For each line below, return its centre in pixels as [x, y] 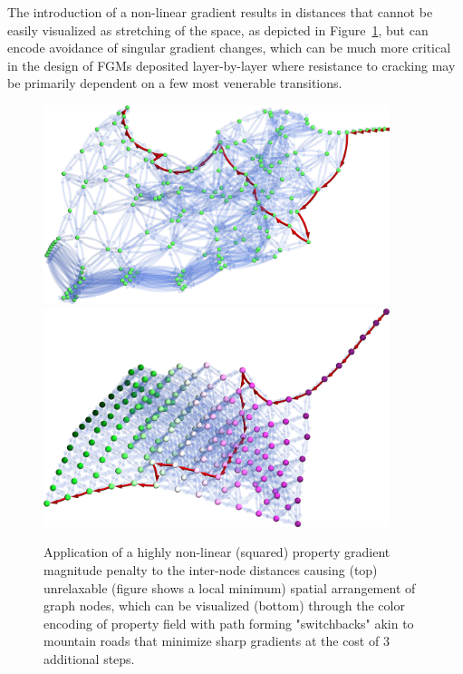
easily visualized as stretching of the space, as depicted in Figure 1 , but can [218, 29]
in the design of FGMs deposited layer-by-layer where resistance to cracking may [231, 65]
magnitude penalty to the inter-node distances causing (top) [211, 569]
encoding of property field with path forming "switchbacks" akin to [229, 623]
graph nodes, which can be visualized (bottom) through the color [224, 606]
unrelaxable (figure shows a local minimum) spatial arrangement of [230, 587]
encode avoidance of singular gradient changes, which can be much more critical [229, 48]
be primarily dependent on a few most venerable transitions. [175, 83]
